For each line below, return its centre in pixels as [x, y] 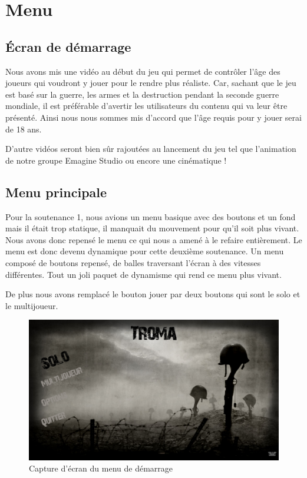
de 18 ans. [24, 129]
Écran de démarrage [68, 46]
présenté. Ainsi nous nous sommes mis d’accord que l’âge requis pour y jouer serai [153, 117]
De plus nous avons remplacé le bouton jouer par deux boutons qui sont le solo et [153, 294]
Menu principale [56, 192]
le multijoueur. [32, 305]
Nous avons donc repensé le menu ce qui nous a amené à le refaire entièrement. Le [154, 239]
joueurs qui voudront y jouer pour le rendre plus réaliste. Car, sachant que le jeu [151, 83]
